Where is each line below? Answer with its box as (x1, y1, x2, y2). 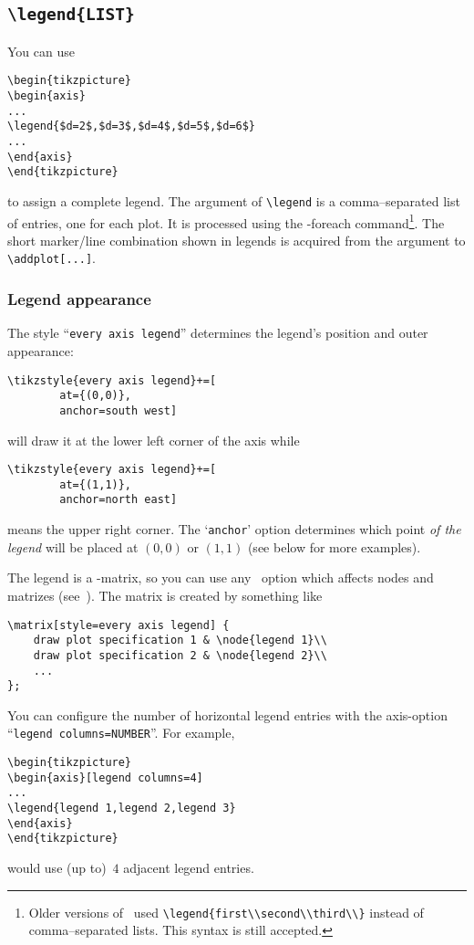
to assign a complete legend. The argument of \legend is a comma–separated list (7, 191, 460, 210)
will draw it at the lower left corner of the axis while (7, 430, 300, 449)
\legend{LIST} (7, 5, 135, 25)
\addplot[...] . (7, 248, 96, 268)
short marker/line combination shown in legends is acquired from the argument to (7, 230, 466, 249)
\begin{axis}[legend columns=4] (7, 771, 203, 784)
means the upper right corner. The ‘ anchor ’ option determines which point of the (7, 520, 461, 539)
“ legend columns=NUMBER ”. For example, (7, 723, 235, 742)
